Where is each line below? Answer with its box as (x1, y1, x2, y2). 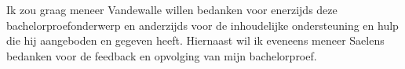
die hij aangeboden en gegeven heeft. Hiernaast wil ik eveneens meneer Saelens (6, 32, 385, 49)
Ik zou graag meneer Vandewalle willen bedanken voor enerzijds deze (6, 2, 337, 18)
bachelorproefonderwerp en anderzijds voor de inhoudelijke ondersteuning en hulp (6, 16, 399, 33)
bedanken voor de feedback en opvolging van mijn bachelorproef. (6, 47, 317, 64)
